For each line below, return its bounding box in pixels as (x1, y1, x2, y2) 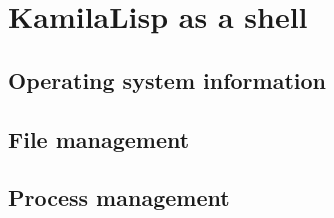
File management (8, 123, 190, 154)
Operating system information (8, 64, 327, 95)
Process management (8, 182, 230, 213)
